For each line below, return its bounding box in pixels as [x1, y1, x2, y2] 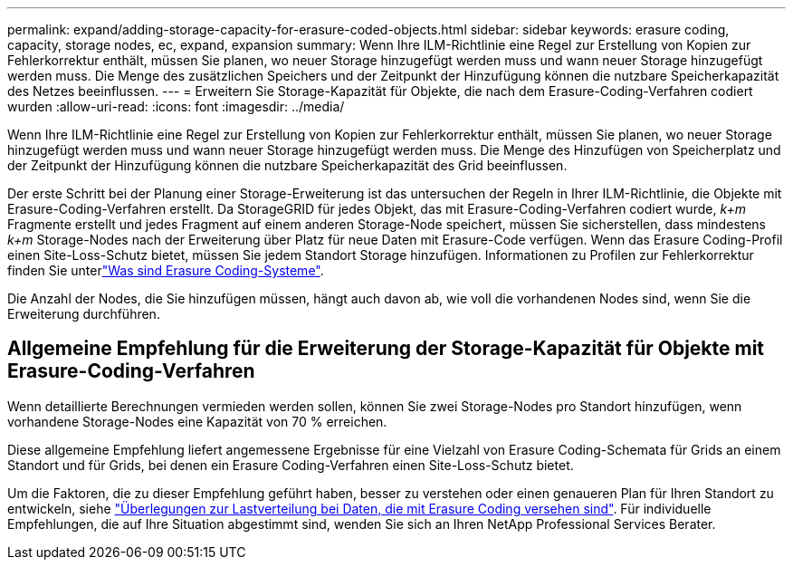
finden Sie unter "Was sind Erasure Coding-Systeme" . [7, 263, 324, 278]
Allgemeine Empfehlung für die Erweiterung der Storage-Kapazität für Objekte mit [7, 337, 765, 360]
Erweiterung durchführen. [7, 306, 160, 322]
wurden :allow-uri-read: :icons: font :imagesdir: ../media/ [7, 99, 345, 114]
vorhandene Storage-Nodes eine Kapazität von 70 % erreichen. [7, 413, 387, 429]
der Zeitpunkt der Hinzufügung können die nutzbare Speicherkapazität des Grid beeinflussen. [7, 158, 568, 173]
